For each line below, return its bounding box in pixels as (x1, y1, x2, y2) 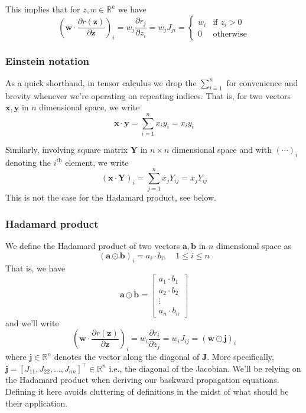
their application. (5, 396, 68, 409)
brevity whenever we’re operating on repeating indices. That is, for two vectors (5, 89, 291, 101)
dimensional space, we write (39, 101, 140, 113)
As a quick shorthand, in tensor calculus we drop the (5, 76, 197, 88)
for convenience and (226, 76, 298, 88)
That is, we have (5, 261, 66, 274)
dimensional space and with (172, 143, 272, 155)
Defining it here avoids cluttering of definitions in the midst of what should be (5, 385, 289, 397)
